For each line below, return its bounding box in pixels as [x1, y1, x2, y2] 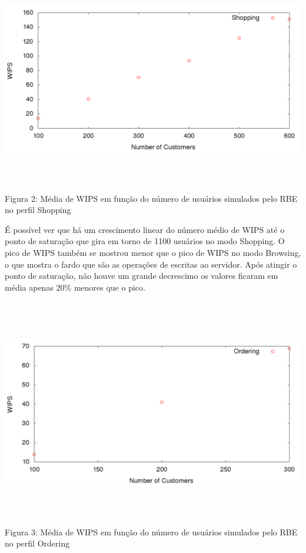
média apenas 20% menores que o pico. [5, 281, 145, 293]
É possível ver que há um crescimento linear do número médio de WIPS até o [5, 223, 285, 235]
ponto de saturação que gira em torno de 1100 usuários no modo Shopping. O [5, 235, 285, 247]
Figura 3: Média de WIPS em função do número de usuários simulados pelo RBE [5, 525, 298, 538]
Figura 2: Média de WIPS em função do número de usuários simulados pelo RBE [5, 192, 298, 204]
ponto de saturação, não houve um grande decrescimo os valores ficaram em [5, 269, 278, 282]
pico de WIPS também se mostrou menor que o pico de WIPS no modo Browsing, [5, 246, 301, 258]
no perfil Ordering [5, 537, 70, 549]
